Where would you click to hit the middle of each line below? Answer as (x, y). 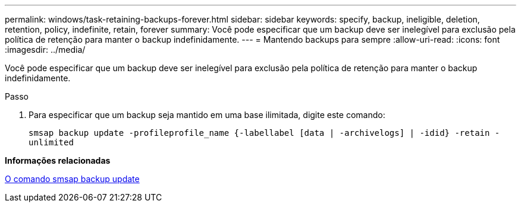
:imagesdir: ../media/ (45, 50)
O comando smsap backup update (72, 179)
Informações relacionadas (58, 160)
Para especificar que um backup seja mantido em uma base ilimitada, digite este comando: (207, 115)
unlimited (51, 142)
